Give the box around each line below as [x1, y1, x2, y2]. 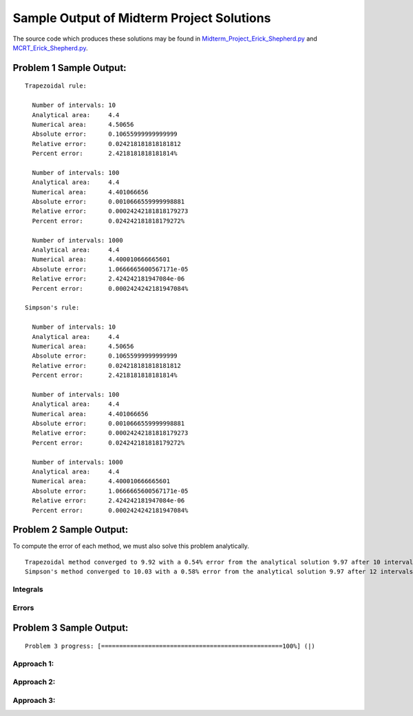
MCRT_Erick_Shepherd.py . [12, 43, 88, 52]
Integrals [12, 584, 44, 594]
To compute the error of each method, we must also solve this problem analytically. [12, 542, 249, 551]
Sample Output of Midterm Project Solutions [12, 10, 271, 25]
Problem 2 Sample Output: [12, 524, 129, 535]
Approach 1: [12, 659, 54, 668]
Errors [12, 603, 34, 613]
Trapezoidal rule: [25, 82, 87, 90]
